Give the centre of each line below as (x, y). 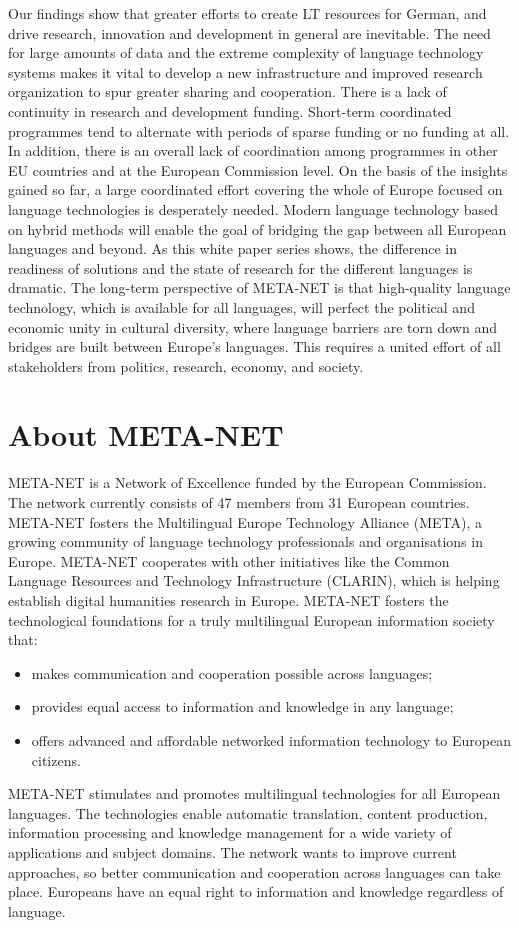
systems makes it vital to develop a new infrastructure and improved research (245, 71)
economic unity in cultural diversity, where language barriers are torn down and (252, 326)
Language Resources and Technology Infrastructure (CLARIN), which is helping (254, 580)
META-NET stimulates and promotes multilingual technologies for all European (254, 793)
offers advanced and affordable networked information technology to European (271, 739)
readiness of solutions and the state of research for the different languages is (240, 267)
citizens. (56, 759)
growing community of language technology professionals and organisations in (245, 541)
